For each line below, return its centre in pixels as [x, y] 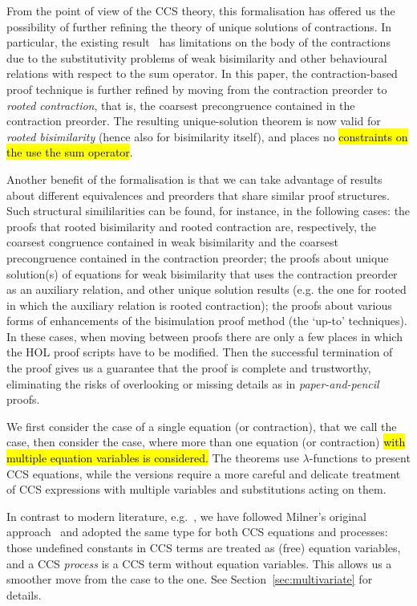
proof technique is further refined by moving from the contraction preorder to [197, 89]
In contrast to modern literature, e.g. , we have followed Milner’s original [186, 516]
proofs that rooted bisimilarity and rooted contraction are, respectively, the [191, 226]
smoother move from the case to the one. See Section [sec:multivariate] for [190, 579]
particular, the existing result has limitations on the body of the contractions [198, 42]
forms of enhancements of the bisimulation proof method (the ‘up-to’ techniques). [207, 321]
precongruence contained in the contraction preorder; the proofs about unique [198, 257]
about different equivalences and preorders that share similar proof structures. [198, 195]
